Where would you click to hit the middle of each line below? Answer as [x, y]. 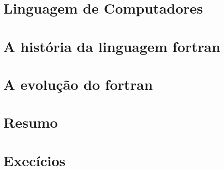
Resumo [31, 122]
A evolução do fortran [78, 84]
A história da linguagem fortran [112, 46]
